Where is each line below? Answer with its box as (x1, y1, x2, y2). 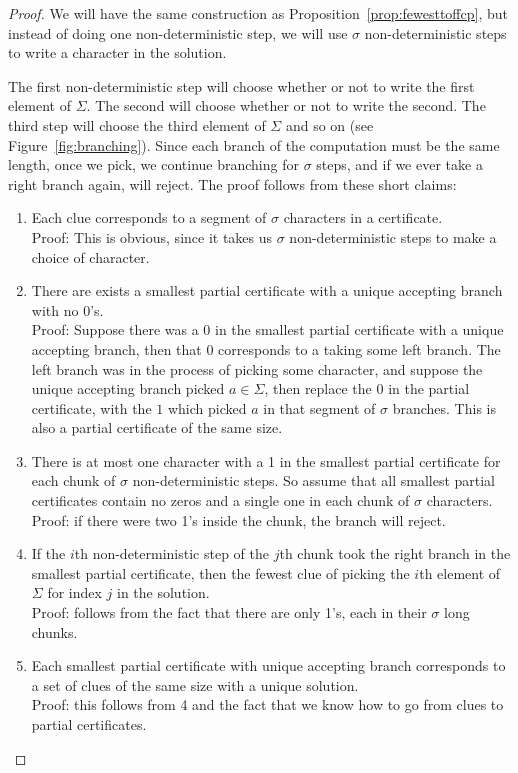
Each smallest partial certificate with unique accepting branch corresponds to (31, 655, 506, 676)
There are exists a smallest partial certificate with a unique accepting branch (31, 280, 503, 301)
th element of (419, 562, 501, 583)
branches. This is (392, 397, 496, 418)
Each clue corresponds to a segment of (31, 207, 267, 228)
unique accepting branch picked (31, 378, 225, 399)
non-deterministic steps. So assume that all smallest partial (132, 470, 496, 491)
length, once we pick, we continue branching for (8, 154, 299, 175)
